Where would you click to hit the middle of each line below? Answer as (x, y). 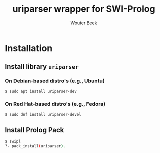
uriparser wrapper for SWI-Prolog (84, 9)
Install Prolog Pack (35, 130)
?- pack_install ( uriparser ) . (35, 146)
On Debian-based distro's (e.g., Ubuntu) (55, 81)
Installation (29, 48)
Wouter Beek (84, 23)
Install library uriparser (42, 67)
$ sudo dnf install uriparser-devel (43, 114)
